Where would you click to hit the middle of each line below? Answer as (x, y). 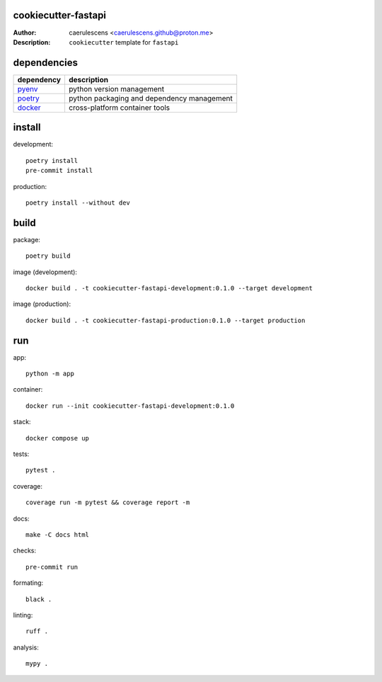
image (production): (42, 304)
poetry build (48, 256)
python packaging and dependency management (150, 98)
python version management (116, 89)
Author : (25, 33)
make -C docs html (58, 534)
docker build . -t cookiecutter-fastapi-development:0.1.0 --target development (169, 288)
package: (27, 239)
